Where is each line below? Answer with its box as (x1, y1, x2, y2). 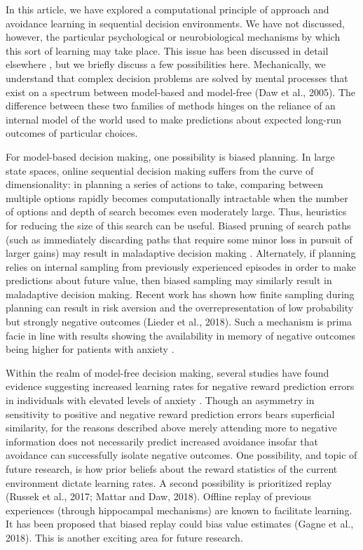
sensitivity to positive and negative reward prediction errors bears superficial (6, 406, 335, 421)
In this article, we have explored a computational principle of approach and (6, 2, 329, 16)
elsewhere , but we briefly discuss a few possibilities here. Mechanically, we (6, 57, 326, 72)
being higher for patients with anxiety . (6, 342, 174, 356)
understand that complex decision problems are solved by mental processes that (6, 70, 348, 85)
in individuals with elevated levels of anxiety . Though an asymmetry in (6, 393, 315, 408)
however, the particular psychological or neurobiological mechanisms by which (6, 29, 341, 44)
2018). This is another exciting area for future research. (6, 530, 243, 544)
